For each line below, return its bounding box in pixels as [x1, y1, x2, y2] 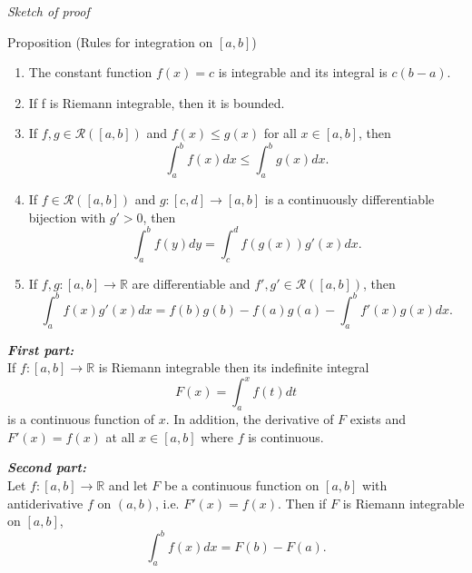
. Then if [278, 493, 327, 512]
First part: [7, 340, 74, 359]
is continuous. [248, 427, 324, 446]
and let [108, 475, 148, 494]
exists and [349, 410, 406, 429]
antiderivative [7, 493, 84, 512]
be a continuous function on [163, 475, 320, 494]
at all [105, 427, 135, 446]
